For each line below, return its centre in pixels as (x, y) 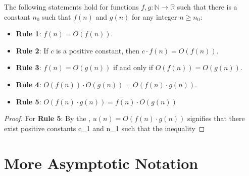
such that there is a (207, 7)
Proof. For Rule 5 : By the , (47, 118)
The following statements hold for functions (71, 7)
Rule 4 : (29, 84)
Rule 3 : (29, 67)
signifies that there (216, 118)
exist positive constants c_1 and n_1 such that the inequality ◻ (105, 128)
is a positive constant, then (98, 50)
